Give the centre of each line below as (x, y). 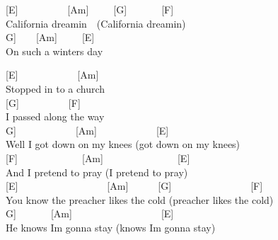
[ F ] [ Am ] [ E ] (98, 158)
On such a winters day (54, 51)
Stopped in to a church (56, 88)
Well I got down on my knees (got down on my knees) (123, 144)
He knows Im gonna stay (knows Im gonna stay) (111, 227)
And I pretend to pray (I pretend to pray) (97, 172)
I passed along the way (55, 116)
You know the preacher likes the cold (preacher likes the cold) (140, 199)
